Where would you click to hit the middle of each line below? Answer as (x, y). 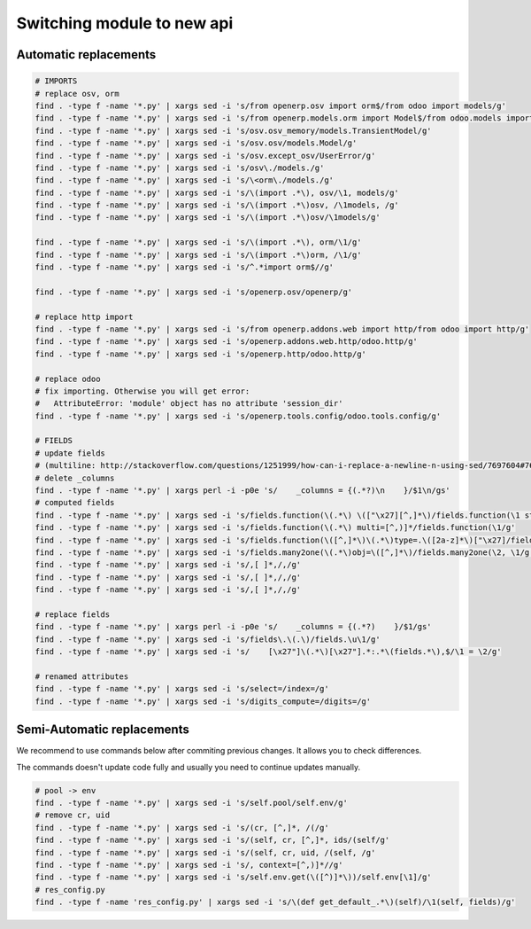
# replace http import (84, 316)
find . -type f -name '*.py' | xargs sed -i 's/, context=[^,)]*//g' (189, 865)
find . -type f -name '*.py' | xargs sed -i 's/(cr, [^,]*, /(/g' (182, 828)
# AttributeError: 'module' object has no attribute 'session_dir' (189, 404)
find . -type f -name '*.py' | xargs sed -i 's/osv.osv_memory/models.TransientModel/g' (234, 130)
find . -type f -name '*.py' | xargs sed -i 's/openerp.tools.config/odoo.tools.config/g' (238, 416)
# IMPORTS (56, 81)
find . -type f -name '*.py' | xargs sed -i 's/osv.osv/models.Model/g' (196, 143)
